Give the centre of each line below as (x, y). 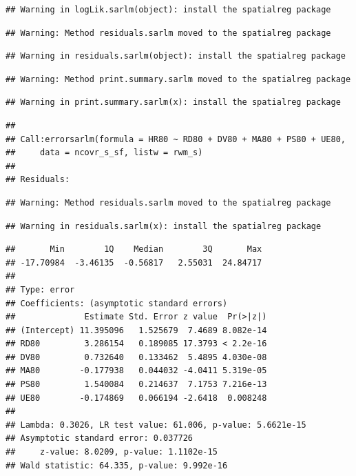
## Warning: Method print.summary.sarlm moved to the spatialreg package (178, 79)
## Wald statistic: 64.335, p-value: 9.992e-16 (117, 465)
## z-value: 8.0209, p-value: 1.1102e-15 (112, 452)
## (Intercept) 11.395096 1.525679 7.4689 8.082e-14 (136, 330)
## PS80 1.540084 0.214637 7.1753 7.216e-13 (136, 385)
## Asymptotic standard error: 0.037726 (100, 438)
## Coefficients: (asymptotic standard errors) (117, 303)
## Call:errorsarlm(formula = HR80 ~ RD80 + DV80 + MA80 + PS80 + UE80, (176, 139)
